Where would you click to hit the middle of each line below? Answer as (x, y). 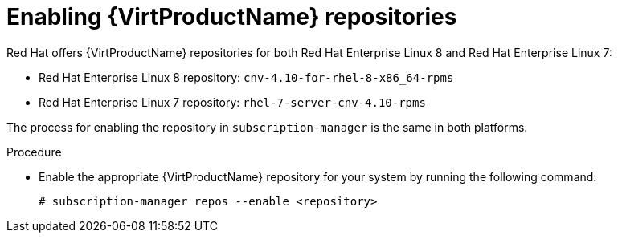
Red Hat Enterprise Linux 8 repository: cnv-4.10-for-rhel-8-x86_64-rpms (246, 77)
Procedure (34, 152)
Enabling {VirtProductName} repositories (232, 17)
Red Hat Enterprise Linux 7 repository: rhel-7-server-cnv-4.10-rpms (232, 102)
